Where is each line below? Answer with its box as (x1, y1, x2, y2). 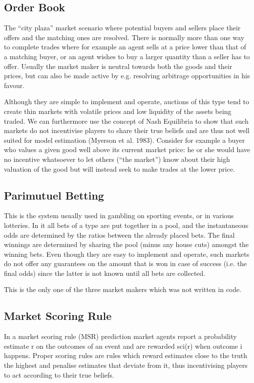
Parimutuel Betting (4, 187, 104, 203)
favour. (4, 80, 25, 90)
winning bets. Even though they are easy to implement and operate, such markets (4, 248, 250, 259)
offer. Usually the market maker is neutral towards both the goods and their (4, 61, 233, 71)
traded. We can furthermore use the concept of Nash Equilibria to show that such (4, 115, 249, 126)
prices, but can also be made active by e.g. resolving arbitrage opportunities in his (4, 70, 250, 81)
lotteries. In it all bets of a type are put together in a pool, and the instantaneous (4, 220, 249, 230)
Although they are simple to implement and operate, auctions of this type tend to (4, 96, 249, 107)
